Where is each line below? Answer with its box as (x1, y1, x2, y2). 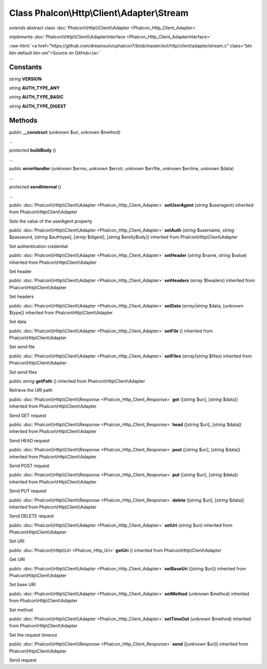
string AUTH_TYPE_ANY (9, 85, 60, 91)
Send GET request (9, 412, 46, 419)
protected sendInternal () (9, 184, 62, 190)
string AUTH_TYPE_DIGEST (9, 103, 66, 109)
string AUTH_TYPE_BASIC (9, 94, 64, 100)
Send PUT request (9, 488, 47, 494)
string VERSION (9, 76, 42, 82)
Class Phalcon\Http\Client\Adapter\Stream (9, 7, 189, 18)
